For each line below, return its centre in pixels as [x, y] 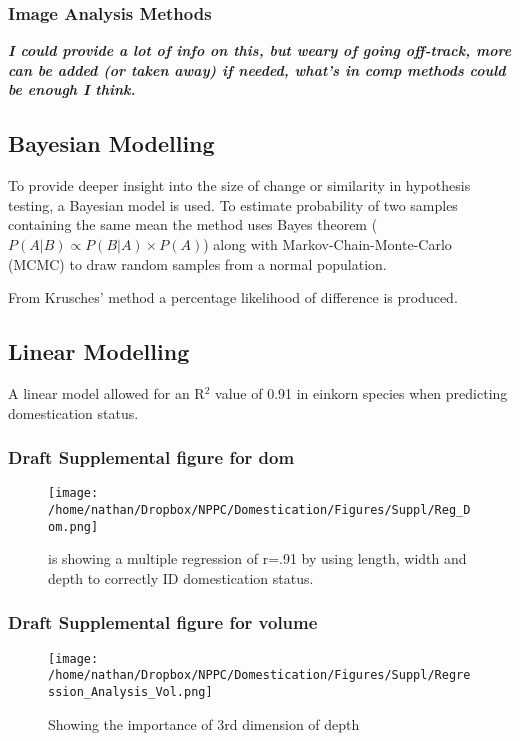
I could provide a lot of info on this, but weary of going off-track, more [260, 50]
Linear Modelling [99, 351]
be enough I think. [72, 89]
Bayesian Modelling [111, 143]
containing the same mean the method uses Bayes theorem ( [193, 224]
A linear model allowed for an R [106, 392]
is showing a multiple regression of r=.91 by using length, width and [257, 558]
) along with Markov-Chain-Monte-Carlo [327, 243]
